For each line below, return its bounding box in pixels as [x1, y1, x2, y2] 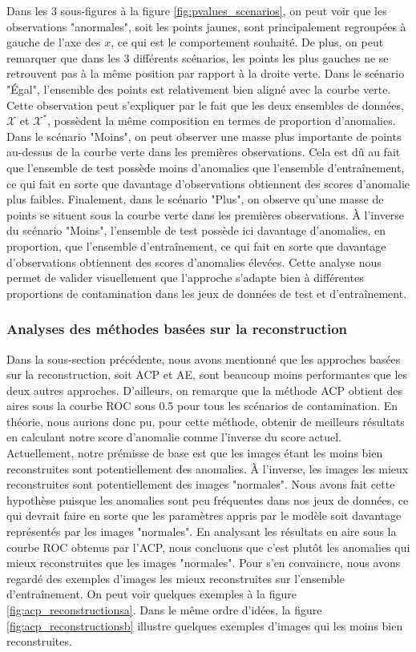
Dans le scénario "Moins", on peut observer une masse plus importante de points [6, 127, 402, 144]
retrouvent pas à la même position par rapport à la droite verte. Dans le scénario [6, 65, 405, 82]
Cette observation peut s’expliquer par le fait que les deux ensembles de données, [6, 96, 404, 113]
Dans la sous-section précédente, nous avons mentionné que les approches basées [6, 350, 401, 367]
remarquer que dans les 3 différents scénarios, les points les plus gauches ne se [6, 49, 389, 66]
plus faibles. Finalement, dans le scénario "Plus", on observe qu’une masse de [6, 191, 384, 207]
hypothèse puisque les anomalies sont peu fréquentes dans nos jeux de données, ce [6, 491, 409, 508]
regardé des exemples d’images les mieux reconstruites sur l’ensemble [6, 569, 345, 586]
